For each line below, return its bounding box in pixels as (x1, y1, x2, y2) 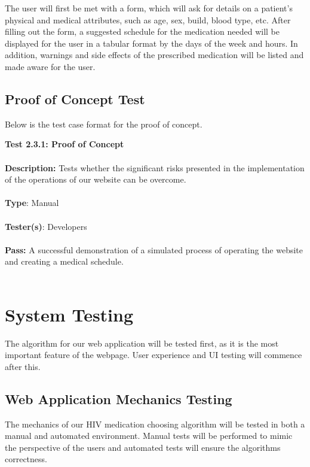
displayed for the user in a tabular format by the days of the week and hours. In (5, 37, 298, 49)
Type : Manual (5, 196, 59, 209)
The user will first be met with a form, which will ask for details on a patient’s (5, 2, 293, 14)
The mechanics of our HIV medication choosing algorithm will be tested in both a (5, 417, 305, 430)
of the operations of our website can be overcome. (5, 173, 186, 186)
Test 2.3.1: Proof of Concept (5, 138, 124, 150)
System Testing (5, 302, 134, 326)
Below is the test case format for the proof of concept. (5, 117, 202, 130)
